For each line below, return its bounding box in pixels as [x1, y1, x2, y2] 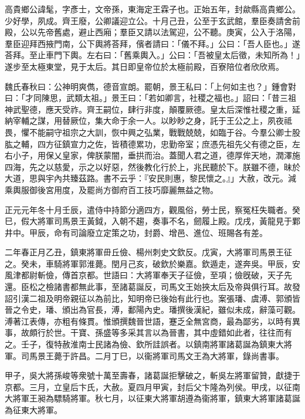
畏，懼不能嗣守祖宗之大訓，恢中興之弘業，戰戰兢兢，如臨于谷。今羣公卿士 [5, 126, 292, 138]
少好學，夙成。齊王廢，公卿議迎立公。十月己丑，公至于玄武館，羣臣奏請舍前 [5, 14, 300, 26]
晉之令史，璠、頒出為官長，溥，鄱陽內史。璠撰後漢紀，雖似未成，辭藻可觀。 [5, 303, 300, 316]
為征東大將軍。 [5, 404, 62, 415]
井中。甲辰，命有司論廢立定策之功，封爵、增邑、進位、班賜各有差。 [5, 226, 267, 238]
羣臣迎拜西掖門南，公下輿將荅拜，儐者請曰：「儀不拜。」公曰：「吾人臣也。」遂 [5, 37, 300, 49]
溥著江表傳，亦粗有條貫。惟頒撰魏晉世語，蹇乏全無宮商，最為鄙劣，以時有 [5, 315, 292, 327]
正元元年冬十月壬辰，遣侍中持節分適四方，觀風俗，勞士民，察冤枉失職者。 [5, 203, 292, 215]
